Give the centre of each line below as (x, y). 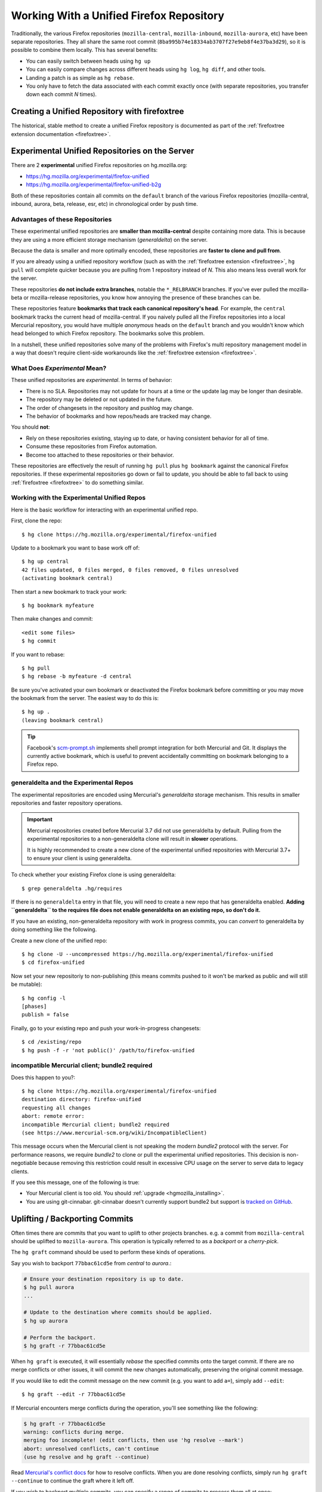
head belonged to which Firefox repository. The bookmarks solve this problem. (108, 334)
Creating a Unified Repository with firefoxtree (97, 111)
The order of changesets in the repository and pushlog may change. (110, 408)
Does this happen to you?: (43, 1077)
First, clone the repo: (37, 521)
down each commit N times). (61, 94)
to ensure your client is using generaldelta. (80, 858)
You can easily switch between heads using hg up (88, 61)
